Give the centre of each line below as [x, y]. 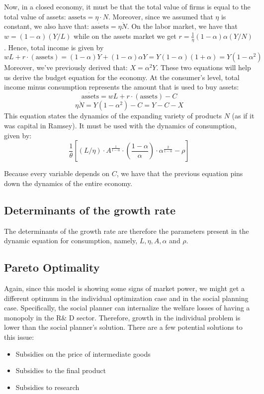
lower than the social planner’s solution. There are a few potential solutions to [123, 327]
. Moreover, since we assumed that [161, 16]
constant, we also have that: [46, 26]
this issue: [19, 337]
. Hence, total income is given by [54, 47]
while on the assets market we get [125, 36]
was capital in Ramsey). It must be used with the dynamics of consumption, [120, 126]
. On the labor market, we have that [182, 26]
